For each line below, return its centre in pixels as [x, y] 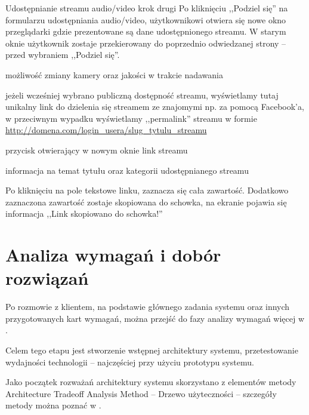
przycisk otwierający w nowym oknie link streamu [97, 150]
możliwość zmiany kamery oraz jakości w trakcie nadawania [114, 74]
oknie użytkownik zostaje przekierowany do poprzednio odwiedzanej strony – [146, 43]
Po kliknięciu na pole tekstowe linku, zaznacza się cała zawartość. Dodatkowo [147, 190]
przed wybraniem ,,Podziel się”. [63, 55]
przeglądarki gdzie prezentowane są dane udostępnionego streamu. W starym [146, 31]
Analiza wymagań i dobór [113, 255]
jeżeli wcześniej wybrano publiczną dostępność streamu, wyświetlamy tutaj [142, 95]
